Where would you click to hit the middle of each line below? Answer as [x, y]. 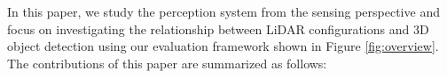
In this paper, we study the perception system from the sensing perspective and [223, 11]
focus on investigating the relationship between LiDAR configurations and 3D [218, 28]
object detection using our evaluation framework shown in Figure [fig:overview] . [223, 46]
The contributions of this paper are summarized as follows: [167, 63]
